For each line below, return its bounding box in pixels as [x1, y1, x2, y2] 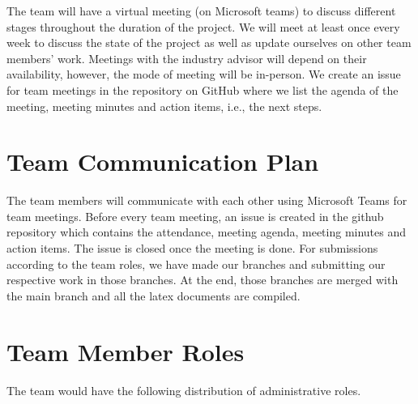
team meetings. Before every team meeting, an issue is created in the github [6, 207, 384, 224]
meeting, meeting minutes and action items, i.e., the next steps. [6, 97, 322, 114]
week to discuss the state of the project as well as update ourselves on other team [6, 34, 412, 51]
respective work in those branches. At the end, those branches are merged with [6, 271, 399, 288]
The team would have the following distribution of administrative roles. [6, 381, 361, 398]
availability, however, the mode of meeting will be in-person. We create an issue [6, 66, 401, 83]
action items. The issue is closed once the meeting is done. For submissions [6, 240, 378, 257]
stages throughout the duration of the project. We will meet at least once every [6, 18, 400, 35]
